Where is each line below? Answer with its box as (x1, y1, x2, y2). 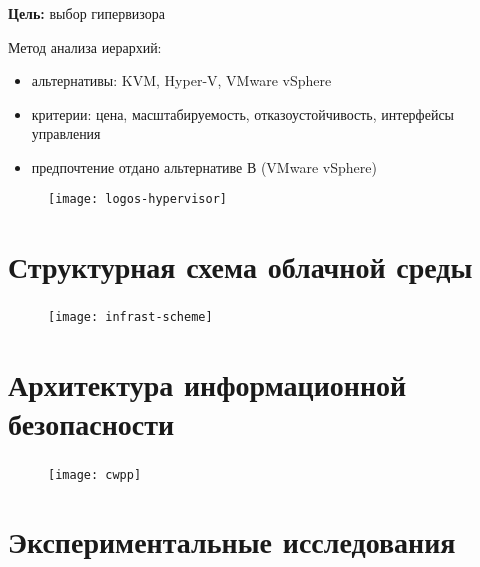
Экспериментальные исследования (8, 521, 456, 562)
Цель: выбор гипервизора (8, 2, 165, 23)
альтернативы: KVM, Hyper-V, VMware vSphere (31, 70, 332, 91)
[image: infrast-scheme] (48, 310, 213, 325)
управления (31, 123, 101, 144)
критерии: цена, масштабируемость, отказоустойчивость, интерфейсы (31, 103, 455, 124)
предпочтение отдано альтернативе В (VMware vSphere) (31, 156, 377, 177)
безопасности (8, 403, 175, 444)
